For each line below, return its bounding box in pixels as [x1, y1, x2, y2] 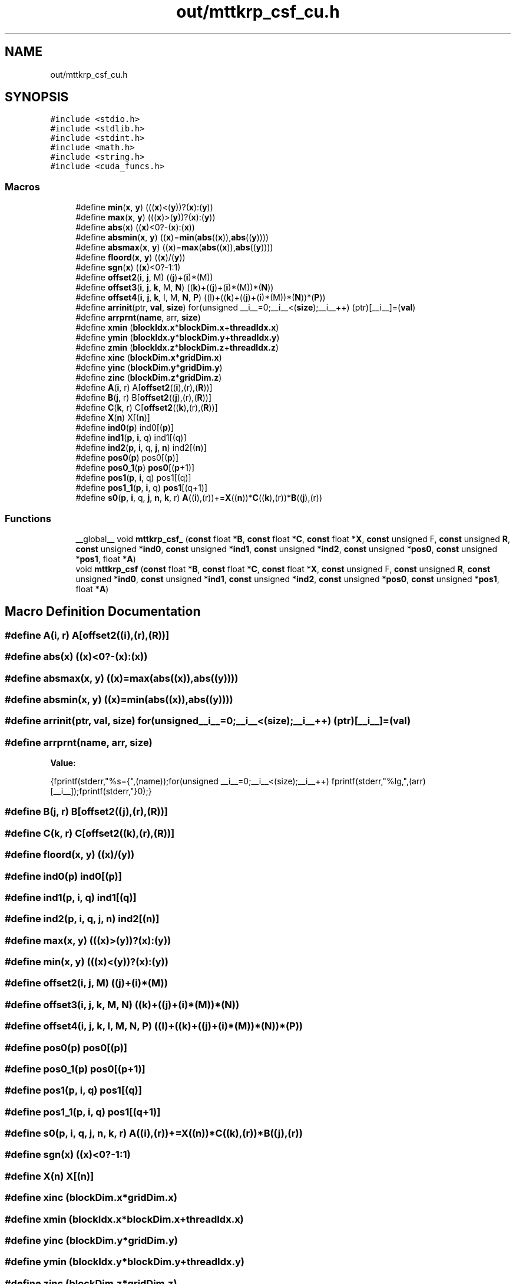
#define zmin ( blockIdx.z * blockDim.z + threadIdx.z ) [75, 342, 279, 353]
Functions [5, 512, 51, 524]
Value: [50, 758, 76, 768]
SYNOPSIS [5, 90, 69, 105]
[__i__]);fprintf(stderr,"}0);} [50, 786, 152, 797]
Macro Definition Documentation [5, 604, 201, 619]
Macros [5, 180, 40, 193]
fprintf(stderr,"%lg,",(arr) [331, 776, 426, 787]
